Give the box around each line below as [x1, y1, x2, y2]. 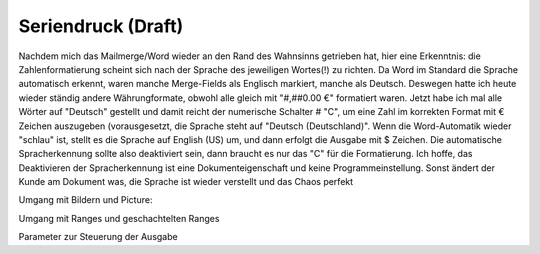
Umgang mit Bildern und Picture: [18, 194, 153, 206]
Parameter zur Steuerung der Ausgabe [18, 231, 179, 243]
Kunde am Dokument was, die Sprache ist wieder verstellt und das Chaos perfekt [18, 176, 354, 188]
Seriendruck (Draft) [18, 15, 184, 37]
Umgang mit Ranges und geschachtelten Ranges [18, 212, 220, 224]
